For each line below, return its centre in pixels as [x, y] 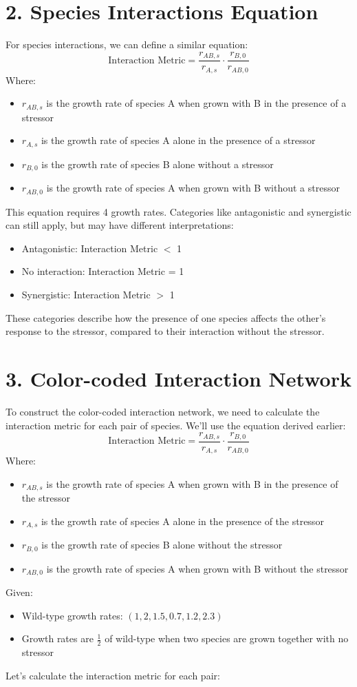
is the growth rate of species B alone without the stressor [162, 545]
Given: [19, 592]
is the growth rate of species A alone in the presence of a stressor [178, 140]
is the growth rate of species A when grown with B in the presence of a [196, 103]
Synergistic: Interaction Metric [86, 295]
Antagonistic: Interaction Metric [90, 248]
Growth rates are [57, 638]
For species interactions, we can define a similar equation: [127, 44]
